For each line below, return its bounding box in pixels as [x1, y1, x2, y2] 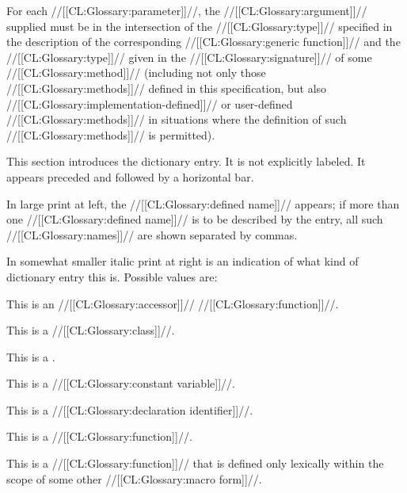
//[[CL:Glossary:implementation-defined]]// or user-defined [6, 95, 293, 112]
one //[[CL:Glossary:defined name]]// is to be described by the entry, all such [6, 211, 383, 227]
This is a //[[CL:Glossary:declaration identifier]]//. [6, 401, 253, 418]
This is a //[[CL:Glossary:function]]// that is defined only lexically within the [6, 455, 384, 472]
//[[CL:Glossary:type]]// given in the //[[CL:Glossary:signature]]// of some [6, 48, 372, 65]
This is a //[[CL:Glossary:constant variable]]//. [6, 375, 235, 392]
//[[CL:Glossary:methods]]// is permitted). [6, 126, 215, 143]
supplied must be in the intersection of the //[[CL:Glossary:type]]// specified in [6, 17, 393, 34]
